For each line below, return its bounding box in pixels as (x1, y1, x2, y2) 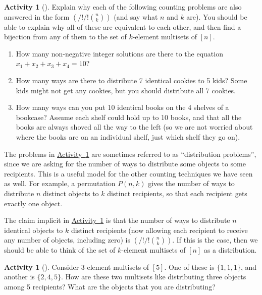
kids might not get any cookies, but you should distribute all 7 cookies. (16, 85, 236, 95)
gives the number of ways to (148, 178, 235, 189)
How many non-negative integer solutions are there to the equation (16, 48, 223, 58)
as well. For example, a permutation (4, 178, 116, 189)
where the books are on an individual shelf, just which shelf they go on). (16, 131, 240, 142)
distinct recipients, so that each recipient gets (107, 188, 247, 198)
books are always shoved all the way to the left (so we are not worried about (16, 122, 253, 132)
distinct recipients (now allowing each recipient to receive (71, 224, 248, 235)
